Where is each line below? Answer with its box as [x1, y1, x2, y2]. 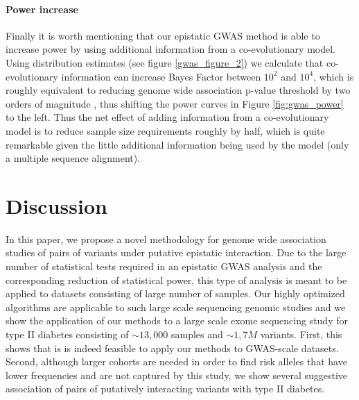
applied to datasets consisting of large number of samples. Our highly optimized [6, 286, 345, 301]
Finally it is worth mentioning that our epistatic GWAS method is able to [6, 28, 320, 42]
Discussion [6, 191, 107, 219]
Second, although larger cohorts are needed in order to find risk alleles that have [6, 354, 347, 369]
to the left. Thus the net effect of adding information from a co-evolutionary [6, 110, 329, 124]
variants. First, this [260, 327, 342, 342]
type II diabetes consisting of [6, 327, 129, 342]
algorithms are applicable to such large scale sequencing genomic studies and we [6, 299, 346, 314]
